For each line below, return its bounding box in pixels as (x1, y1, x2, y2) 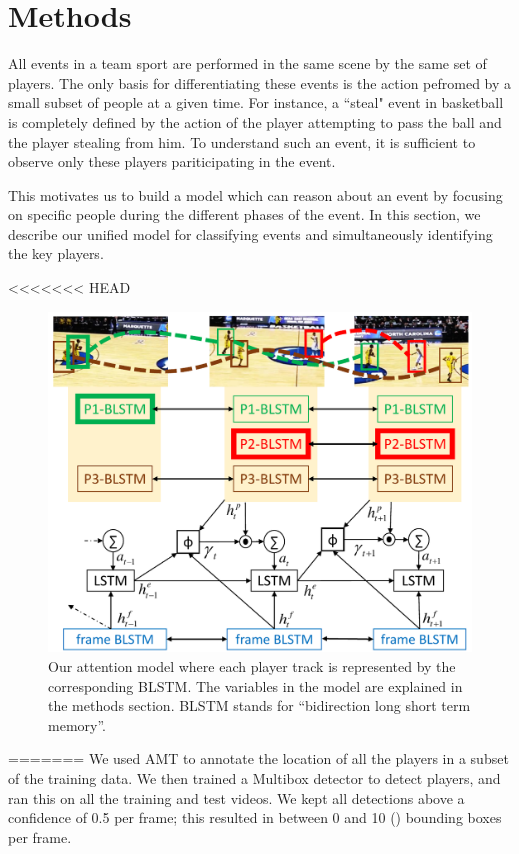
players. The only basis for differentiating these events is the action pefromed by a (8, 72, 512, 93)
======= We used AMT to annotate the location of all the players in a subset (8, 748, 509, 769)
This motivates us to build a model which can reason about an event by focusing (8, 184, 503, 205)
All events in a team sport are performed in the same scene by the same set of (8, 53, 487, 74)
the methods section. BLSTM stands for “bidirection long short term (48, 695, 471, 716)
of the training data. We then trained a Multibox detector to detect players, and (8, 767, 501, 788)
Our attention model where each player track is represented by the (48, 656, 456, 677)
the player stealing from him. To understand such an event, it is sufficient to (8, 131, 476, 152)
